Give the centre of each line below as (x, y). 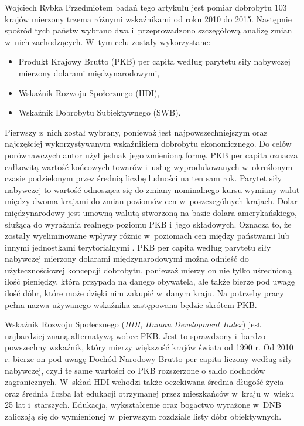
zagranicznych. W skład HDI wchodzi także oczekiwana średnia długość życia (144, 382)
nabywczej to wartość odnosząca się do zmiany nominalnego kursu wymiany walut (152, 189)
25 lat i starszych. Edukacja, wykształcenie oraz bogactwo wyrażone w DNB (143, 405)
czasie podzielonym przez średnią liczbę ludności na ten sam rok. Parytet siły (144, 178)
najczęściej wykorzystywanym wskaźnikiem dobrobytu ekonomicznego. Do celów (148, 143)
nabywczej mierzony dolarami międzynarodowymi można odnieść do (127, 258)
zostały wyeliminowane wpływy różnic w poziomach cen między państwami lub (147, 236)
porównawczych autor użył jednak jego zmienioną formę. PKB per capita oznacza (151, 155)
